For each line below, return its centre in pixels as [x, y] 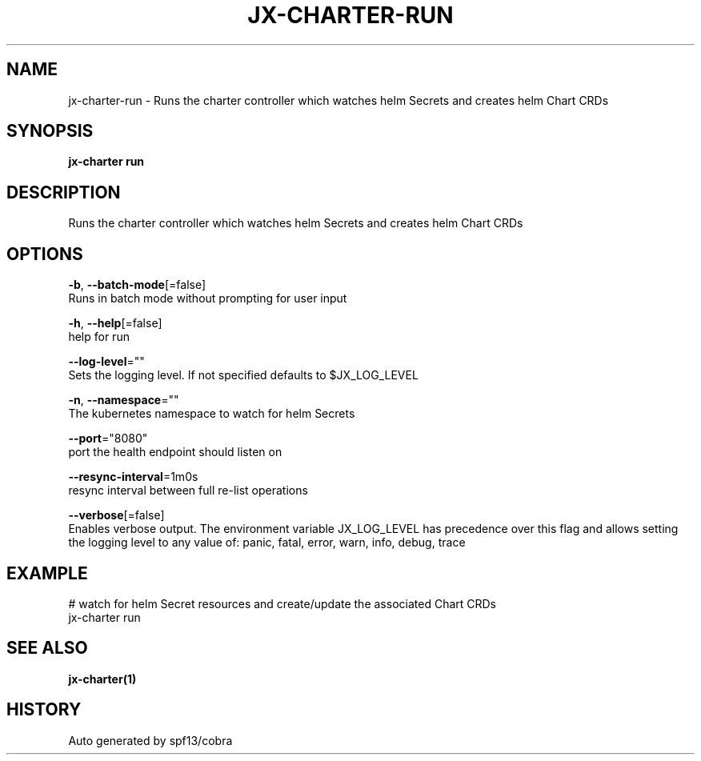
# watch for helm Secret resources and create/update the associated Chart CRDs [282, 603]
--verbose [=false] [116, 515]
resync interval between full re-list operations [188, 491]
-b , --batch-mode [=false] [137, 285]
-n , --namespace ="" [124, 400]
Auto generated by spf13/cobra [150, 740]
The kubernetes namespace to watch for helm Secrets [212, 414]
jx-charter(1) [102, 679]
